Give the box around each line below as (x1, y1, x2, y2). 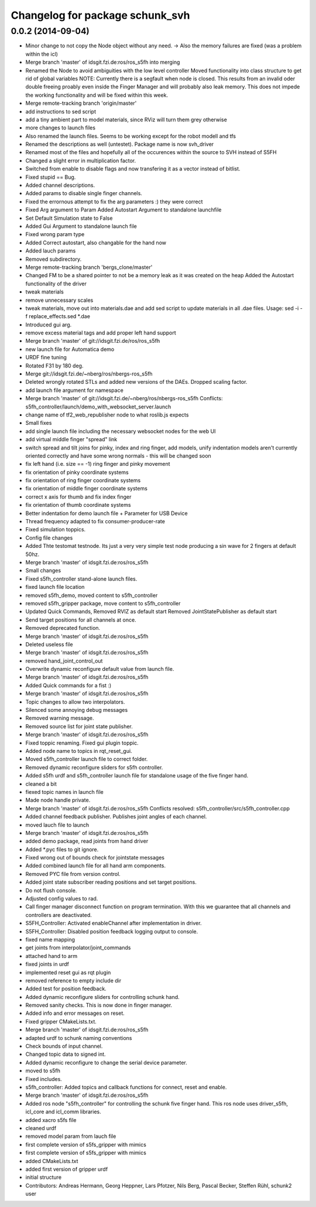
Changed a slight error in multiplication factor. (25, 157, 136, 164)
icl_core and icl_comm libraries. (25, 1108, 102, 1116)
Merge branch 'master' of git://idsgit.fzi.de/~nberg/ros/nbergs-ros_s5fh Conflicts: (25, 395, 223, 402)
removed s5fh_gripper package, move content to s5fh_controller (25, 599, 181, 606)
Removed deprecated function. (25, 625, 101, 632)
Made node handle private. (25, 797, 91, 804)
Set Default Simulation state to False (25, 214, 113, 221)
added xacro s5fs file (25, 1116, 77, 1123)
